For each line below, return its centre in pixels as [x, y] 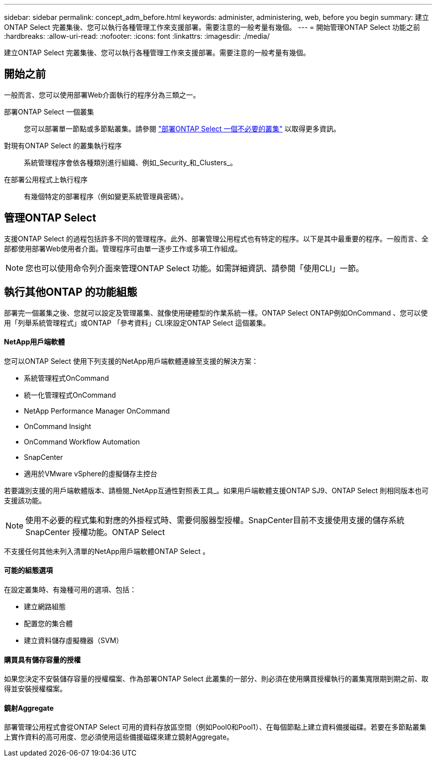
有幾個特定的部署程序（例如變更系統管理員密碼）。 [106, 196]
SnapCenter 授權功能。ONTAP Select [95, 532]
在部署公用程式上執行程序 [46, 179]
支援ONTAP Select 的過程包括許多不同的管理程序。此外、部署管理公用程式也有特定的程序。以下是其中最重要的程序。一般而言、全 [216, 238]
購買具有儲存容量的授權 [42, 659]
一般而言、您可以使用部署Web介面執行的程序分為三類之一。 [102, 95]
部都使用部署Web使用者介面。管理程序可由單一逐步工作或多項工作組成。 [123, 248]
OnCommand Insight [58, 426]
